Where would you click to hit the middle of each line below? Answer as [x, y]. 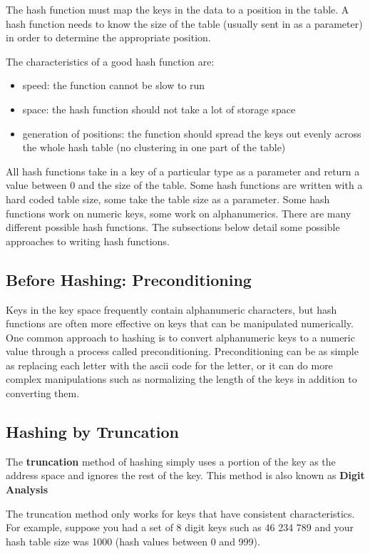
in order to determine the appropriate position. [108, 37]
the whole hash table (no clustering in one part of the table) [154, 147]
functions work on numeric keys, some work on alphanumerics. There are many [179, 213]
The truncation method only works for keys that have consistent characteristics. [180, 513]
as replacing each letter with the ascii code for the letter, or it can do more [169, 365]
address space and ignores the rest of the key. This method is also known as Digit [185, 475]
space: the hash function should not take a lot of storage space [159, 109]
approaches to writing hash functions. [88, 241]
